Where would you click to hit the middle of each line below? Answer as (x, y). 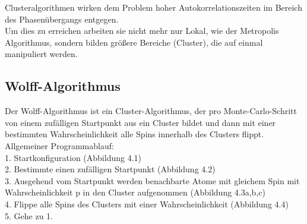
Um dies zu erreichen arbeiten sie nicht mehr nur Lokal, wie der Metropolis (142, 31)
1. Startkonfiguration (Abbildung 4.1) (73, 157)
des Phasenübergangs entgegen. (62, 19)
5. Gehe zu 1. (29, 215)
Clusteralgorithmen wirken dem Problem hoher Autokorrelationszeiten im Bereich (153, 7)
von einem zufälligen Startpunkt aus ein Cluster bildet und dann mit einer (140, 122)
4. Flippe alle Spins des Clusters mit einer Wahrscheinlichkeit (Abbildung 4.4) (147, 204)
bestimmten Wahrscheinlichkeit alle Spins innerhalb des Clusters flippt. (134, 134)
